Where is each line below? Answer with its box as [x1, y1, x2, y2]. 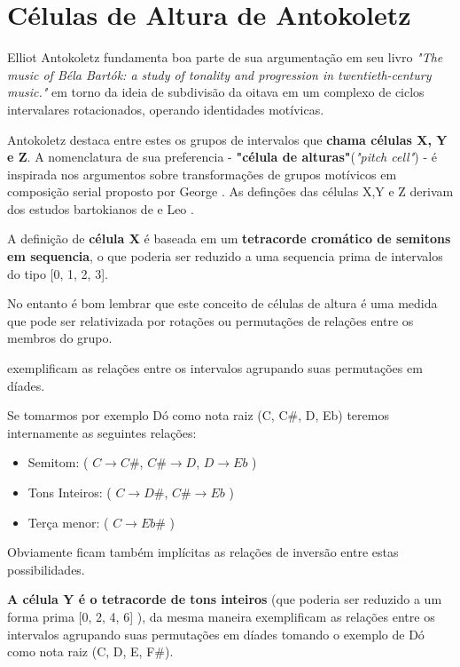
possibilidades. [7, 560, 85, 578]
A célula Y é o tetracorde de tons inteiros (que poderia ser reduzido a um [7, 590, 442, 608]
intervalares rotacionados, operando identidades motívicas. [7, 99, 324, 118]
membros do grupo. [7, 329, 113, 347]
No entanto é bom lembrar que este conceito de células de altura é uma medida [7, 294, 438, 313]
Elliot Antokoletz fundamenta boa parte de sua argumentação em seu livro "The [7, 48, 443, 67]
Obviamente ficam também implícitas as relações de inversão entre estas [7, 543, 399, 561]
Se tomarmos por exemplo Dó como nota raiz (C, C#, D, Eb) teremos [7, 406, 389, 425]
